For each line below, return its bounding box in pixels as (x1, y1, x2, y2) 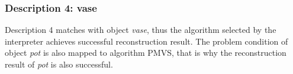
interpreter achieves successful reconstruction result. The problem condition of (5, 35, 288, 47)
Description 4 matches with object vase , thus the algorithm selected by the (5, 23, 276, 36)
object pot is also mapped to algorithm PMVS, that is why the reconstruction (5, 46, 286, 59)
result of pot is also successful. (5, 58, 113, 70)
